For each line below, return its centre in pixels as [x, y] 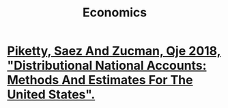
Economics [115, 13]
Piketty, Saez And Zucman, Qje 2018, [114, 51]
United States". [51, 95]
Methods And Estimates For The [100, 80]
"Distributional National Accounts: [107, 66]
